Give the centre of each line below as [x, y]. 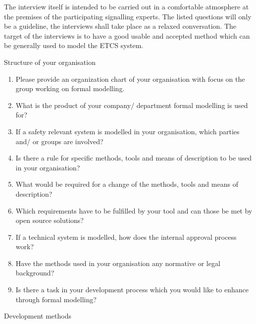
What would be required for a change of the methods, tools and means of [127, 184]
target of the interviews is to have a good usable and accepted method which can [127, 35]
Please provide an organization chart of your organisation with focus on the [130, 79]
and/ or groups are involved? [59, 141]
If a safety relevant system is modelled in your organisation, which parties [128, 131]
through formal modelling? [56, 299]
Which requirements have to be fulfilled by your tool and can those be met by [134, 210]
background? [35, 273]
